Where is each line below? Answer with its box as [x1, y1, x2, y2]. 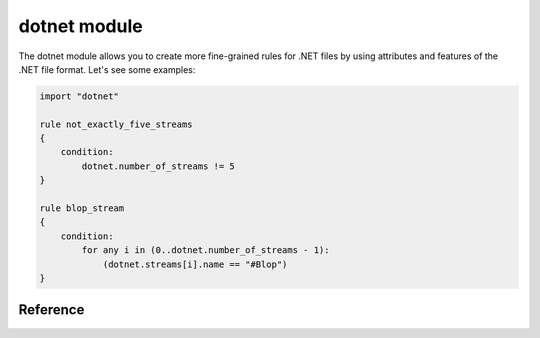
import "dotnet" [39, 90, 120, 102]
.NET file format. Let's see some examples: [18, 63, 196, 75]
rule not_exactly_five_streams [39, 118, 194, 130]
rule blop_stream [39, 203, 125, 214]
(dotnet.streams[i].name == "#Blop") [102, 258, 288, 270]
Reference [18, 301, 85, 319]
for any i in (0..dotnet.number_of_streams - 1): [81, 245, 330, 256]
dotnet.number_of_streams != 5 [81, 160, 235, 172]
